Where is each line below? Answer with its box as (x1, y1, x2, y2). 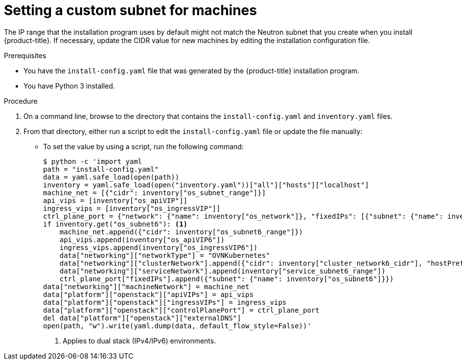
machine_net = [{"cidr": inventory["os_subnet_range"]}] (43, 188, 266, 197)
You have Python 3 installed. (23, 81, 115, 90)
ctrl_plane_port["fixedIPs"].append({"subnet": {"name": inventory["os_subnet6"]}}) (59, 274, 394, 283)
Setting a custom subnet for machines (4, 2, 257, 19)
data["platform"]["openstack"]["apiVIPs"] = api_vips (43, 290, 254, 298)
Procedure (4, 96, 38, 105)
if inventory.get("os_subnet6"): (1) (43, 220, 188, 228)
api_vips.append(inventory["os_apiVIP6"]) (59, 235, 225, 244)
